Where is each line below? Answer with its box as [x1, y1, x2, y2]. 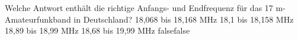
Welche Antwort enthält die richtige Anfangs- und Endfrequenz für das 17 [5, 2, 273, 13]
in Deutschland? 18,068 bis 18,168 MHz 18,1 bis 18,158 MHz [73, 13, 294, 25]
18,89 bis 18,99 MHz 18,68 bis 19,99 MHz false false [5, 24, 190, 37]
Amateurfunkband [5, 13, 71, 25]
